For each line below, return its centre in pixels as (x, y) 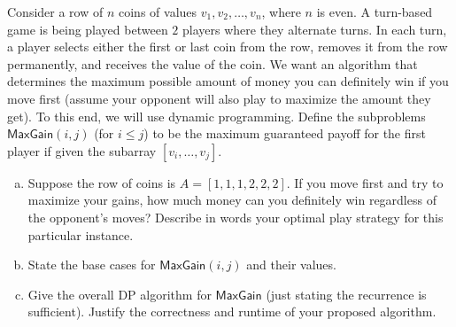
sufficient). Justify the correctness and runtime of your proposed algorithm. (232, 311)
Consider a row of (55, 12)
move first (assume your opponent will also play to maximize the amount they (219, 98)
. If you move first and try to (365, 182)
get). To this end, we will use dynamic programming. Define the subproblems (216, 116)
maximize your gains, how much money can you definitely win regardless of (232, 200)
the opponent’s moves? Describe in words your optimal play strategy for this (236, 217)
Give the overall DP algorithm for (120, 294)
